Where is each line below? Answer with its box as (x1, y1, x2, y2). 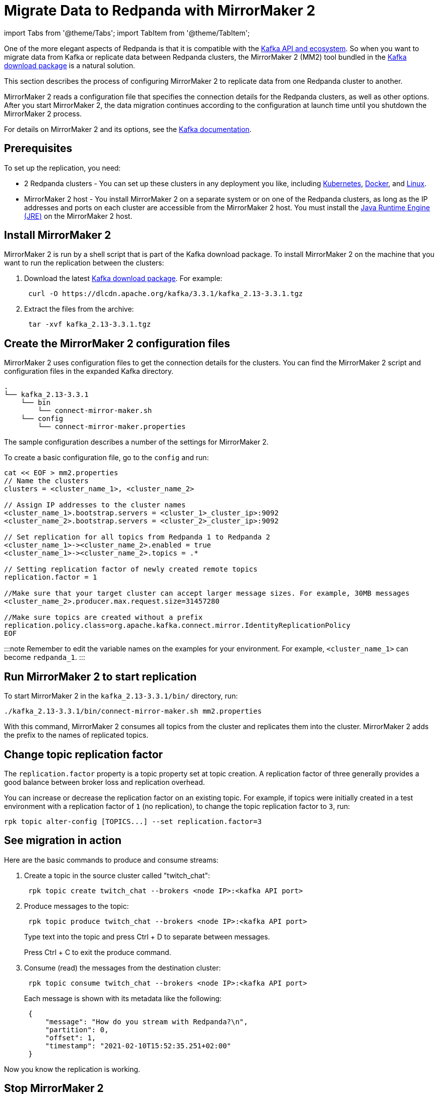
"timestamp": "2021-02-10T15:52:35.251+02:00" (45, 1041, 232, 1050)
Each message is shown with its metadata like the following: (24, 994, 222, 1003)
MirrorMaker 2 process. (4, 109, 82, 118)
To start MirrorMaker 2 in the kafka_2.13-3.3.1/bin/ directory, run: (4, 692, 238, 701)
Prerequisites (4, 142, 72, 155)
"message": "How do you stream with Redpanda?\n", (45, 1017, 248, 1026)
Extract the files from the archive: (24, 305, 134, 314)
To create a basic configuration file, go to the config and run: (4, 453, 209, 462)
